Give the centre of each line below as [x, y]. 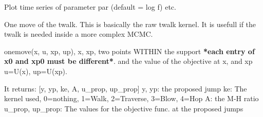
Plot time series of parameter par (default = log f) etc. [90, 7]
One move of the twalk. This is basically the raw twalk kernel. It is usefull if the [130, 24]
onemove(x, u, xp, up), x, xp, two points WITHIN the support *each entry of [129, 51]
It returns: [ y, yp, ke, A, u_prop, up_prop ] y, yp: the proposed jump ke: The [126, 88]
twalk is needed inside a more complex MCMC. [79, 34]
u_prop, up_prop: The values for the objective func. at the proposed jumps [124, 108]
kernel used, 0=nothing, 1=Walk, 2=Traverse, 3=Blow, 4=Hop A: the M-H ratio [131, 98]
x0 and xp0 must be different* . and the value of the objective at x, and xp [128, 61]
